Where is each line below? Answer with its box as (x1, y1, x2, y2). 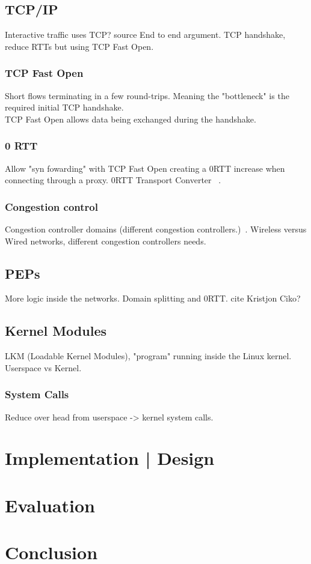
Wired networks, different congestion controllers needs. (5, 234, 206, 247)
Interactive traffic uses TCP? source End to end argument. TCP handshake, (5, 28, 286, 41)
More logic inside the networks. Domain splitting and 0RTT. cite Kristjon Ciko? (5, 292, 301, 305)
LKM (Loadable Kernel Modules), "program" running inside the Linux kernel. (5, 350, 292, 362)
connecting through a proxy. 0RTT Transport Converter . (5, 174, 221, 186)
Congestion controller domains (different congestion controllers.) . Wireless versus (5, 223, 307, 235)
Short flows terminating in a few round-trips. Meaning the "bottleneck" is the (5, 89, 289, 102)
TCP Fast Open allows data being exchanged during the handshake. (5, 112, 256, 125)
